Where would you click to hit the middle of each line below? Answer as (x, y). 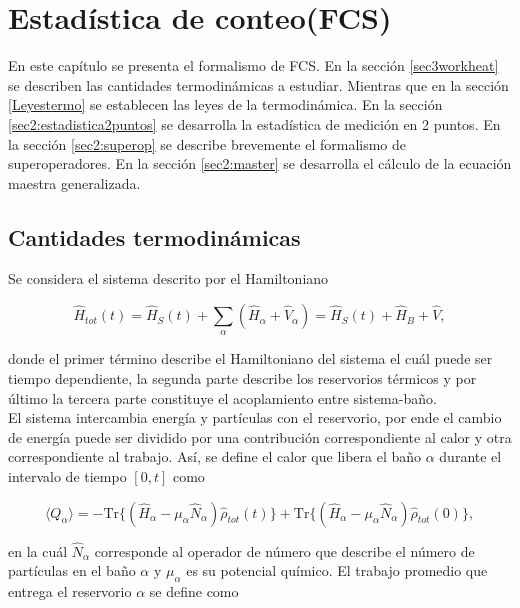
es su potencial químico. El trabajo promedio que (337, 570)
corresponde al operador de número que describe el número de (284, 550)
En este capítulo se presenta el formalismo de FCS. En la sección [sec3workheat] (253, 65)
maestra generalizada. (74, 182)
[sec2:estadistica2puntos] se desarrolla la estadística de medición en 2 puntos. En (254, 123)
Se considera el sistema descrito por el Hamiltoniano (168, 278)
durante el (470, 456)
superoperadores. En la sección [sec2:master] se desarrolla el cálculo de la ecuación (260, 163)
